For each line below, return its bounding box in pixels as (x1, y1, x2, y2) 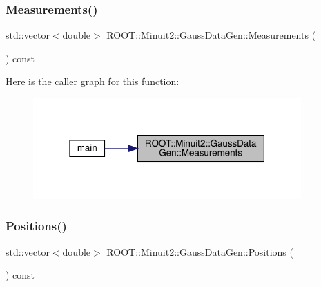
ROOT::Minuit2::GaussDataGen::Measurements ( (106, 28, 316, 42)
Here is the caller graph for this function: (6, 74, 179, 89)
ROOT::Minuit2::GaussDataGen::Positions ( (106, 244, 293, 259)
